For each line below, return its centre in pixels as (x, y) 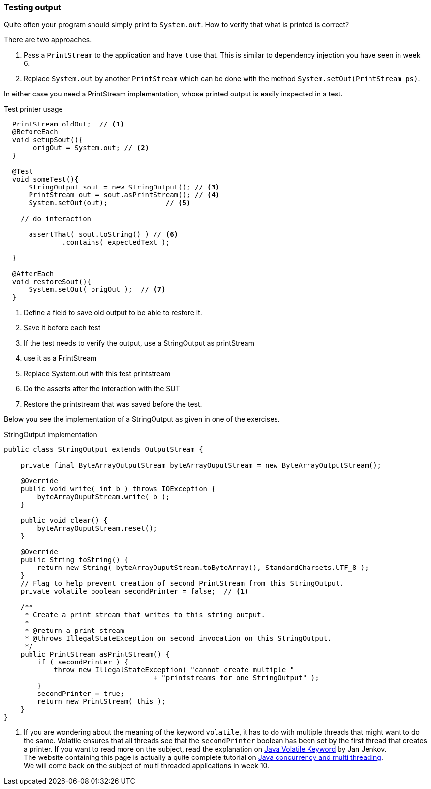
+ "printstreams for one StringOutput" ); (236, 678)
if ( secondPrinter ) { (83, 662)
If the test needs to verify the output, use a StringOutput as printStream (139, 343)
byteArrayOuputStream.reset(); (97, 528)
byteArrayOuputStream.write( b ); (104, 497)
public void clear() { (64, 521)
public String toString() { (74, 560)
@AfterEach (33, 274)
